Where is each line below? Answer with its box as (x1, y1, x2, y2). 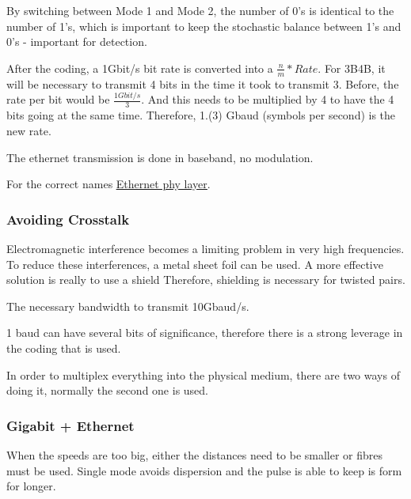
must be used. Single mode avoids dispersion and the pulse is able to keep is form (6, 462, 402, 478)
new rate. (6, 122, 51, 138)
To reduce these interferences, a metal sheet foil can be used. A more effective (6, 255, 383, 272)
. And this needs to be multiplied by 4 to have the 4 (141, 91, 394, 108)
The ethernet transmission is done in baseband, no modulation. (6, 149, 314, 165)
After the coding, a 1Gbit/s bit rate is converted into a (6, 59, 273, 76)
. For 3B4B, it (318, 59, 386, 76)
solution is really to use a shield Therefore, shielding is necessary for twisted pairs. (6, 271, 405, 288)
